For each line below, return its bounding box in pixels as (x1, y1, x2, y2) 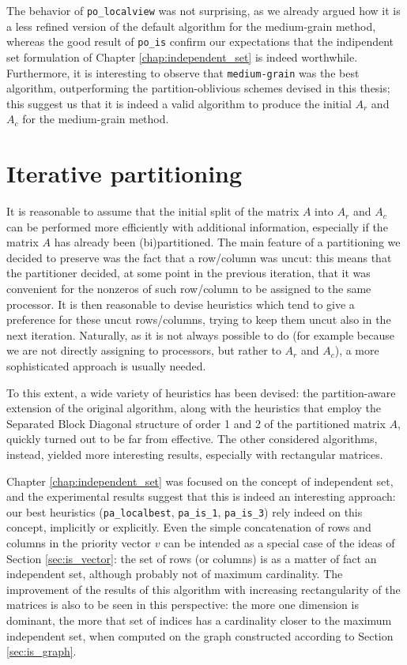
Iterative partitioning (6, 157, 243, 190)
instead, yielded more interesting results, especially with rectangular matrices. (6, 445, 383, 462)
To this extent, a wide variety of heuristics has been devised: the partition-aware (6, 384, 396, 400)
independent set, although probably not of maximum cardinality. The (6, 565, 343, 582)
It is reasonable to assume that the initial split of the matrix (6, 203, 300, 220)
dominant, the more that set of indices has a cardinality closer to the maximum (6, 611, 392, 628)
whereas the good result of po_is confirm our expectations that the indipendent (6, 33, 394, 50)
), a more (334, 342, 379, 359)
